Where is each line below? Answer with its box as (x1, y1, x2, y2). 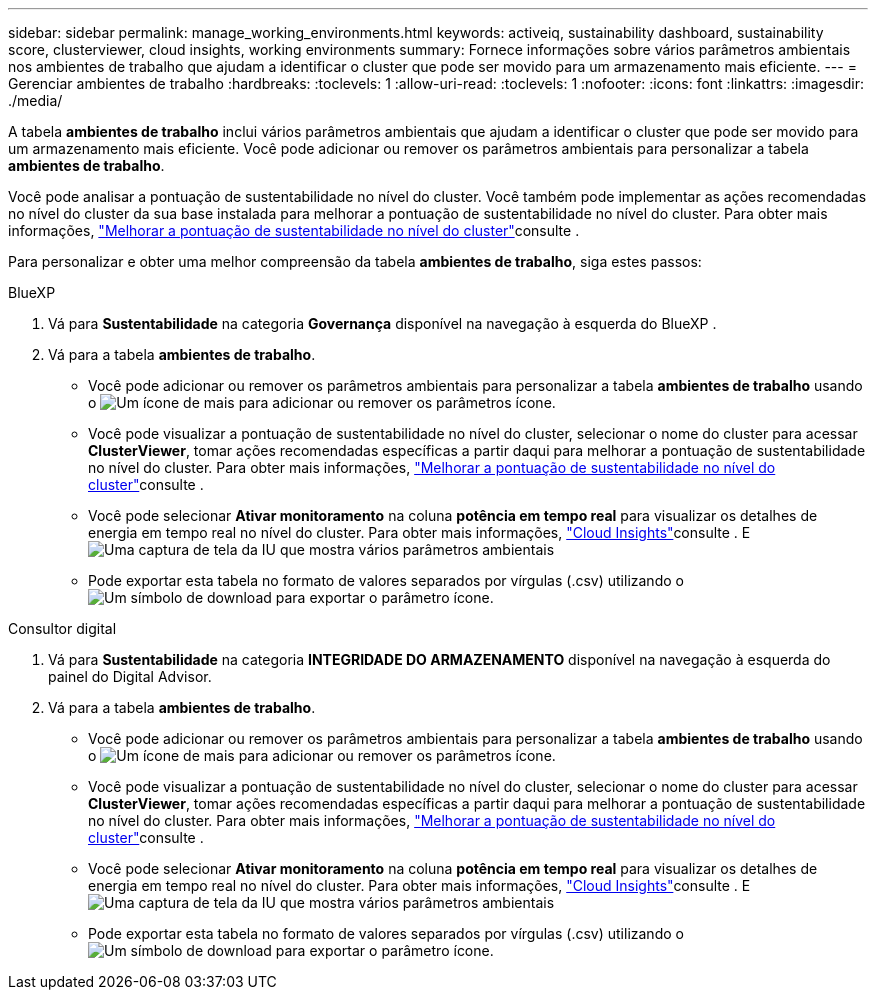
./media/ (8, 92, 63, 109)
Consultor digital (8, 620, 117, 637)
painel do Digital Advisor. (48, 668, 212, 685)
